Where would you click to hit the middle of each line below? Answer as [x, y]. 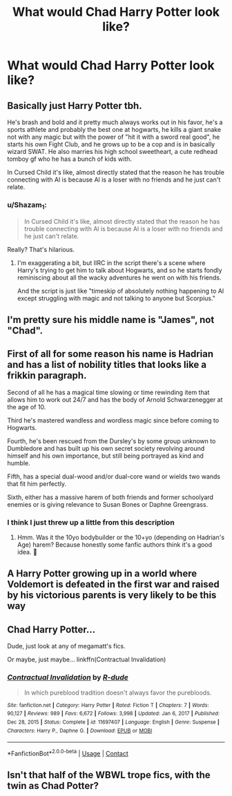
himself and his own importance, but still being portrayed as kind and [105, 456]
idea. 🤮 [27, 552]
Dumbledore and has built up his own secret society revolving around [106, 448]
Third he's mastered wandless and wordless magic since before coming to [113, 420]
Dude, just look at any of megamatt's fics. [66, 646]
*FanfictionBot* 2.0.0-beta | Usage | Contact [68, 753]
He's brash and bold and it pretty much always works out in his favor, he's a [115, 122]
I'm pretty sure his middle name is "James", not [111, 319]
